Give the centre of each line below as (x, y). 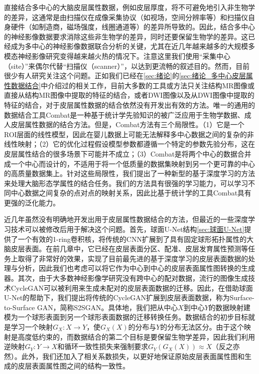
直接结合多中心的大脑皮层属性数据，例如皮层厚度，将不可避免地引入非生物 (126, 7)
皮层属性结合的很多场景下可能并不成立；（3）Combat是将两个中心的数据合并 (128, 153)
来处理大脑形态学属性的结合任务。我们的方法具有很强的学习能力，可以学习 (126, 183)
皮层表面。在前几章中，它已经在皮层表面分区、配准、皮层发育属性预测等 (129, 249)
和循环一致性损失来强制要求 (103, 346)
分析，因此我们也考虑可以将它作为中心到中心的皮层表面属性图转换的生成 (136, 268)
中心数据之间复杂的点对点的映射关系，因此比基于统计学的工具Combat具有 (131, 193)
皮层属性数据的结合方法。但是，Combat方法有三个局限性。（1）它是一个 (128, 124)
